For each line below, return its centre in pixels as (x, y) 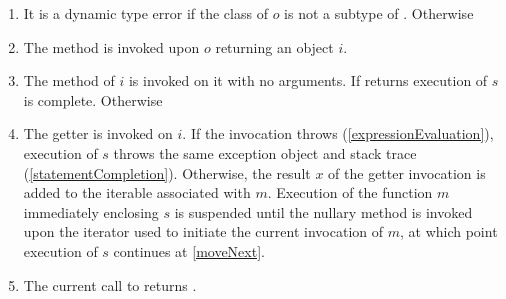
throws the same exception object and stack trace (265, 152)
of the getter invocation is (407, 172)
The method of (69, 80)
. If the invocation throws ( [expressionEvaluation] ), (338, 133)
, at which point (448, 231)
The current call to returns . (110, 284)
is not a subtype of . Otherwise (379, 13)
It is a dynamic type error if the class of (145, 13)
